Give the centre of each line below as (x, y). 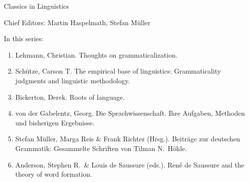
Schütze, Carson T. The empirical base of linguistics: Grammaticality (118, 71)
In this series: (24, 38)
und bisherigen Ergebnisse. (55, 122)
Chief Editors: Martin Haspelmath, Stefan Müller (77, 22)
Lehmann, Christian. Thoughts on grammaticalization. (96, 54)
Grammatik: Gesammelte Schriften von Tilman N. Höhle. (101, 148)
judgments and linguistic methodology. (73, 80)
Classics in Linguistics (37, 6)
